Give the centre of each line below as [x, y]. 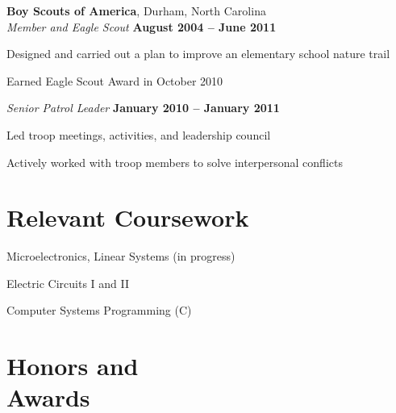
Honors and [73, 366]
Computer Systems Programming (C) [99, 310]
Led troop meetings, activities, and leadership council [139, 134]
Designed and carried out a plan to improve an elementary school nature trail [198, 54]
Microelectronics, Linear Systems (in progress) [121, 256]
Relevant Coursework [128, 217]
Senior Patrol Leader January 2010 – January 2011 [143, 108]
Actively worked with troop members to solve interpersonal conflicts [175, 162]
